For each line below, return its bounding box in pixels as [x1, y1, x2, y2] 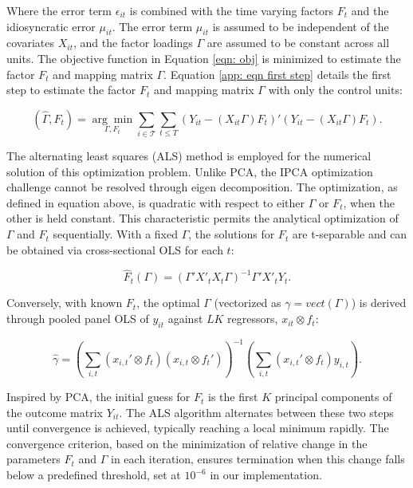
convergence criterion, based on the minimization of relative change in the [6, 435, 368, 451]
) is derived [351, 294, 407, 311]
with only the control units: [268, 81, 403, 98]
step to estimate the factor [6, 81, 136, 98]
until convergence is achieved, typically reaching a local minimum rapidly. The [6, 419, 389, 436]
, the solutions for [188, 226, 275, 242]
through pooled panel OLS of [6, 310, 149, 327]
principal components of [274, 388, 392, 405]
